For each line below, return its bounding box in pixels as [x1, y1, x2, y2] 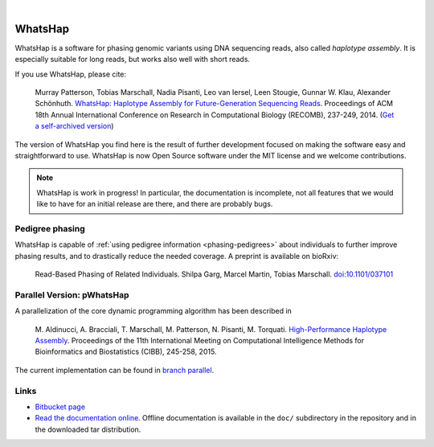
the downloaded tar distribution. [35, 424, 141, 434]
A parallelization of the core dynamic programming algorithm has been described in [14, 306, 293, 316]
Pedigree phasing [14, 223, 86, 234]
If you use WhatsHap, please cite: [14, 69, 127, 79]
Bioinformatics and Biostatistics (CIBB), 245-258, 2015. [35, 347, 217, 357]
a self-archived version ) [35, 121, 114, 131]
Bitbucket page [35, 402, 86, 412]
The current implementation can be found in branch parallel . [14, 365, 215, 375]
